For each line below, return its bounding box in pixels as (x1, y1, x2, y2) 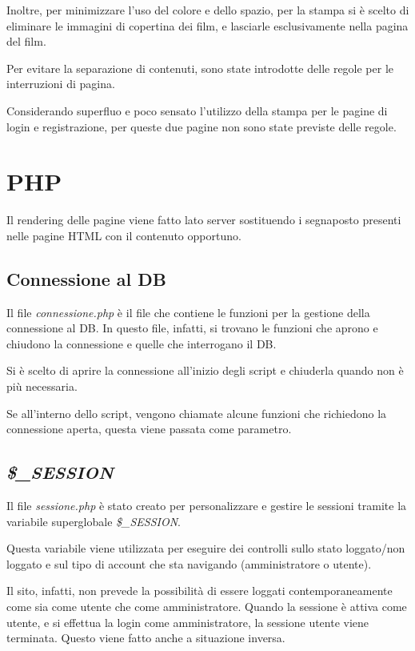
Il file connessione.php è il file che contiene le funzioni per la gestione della (6, 303, 370, 320)
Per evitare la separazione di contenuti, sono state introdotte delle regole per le (6, 59, 394, 76)
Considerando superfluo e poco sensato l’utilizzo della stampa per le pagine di (6, 102, 388, 119)
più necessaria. (6, 378, 78, 395)
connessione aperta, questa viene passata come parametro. (6, 420, 292, 437)
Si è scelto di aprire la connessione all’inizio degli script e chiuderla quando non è (6, 362, 404, 379)
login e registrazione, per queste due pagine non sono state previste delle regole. (6, 118, 397, 135)
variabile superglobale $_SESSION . (6, 512, 182, 529)
